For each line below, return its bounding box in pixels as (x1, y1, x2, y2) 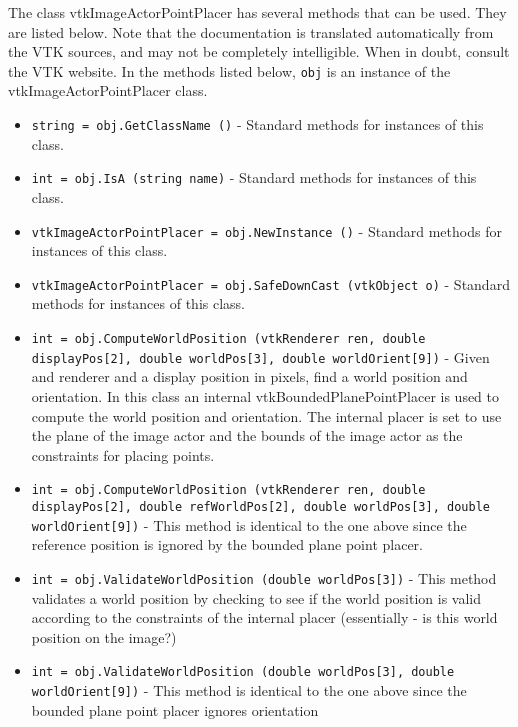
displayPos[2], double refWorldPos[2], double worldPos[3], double (31, 499, 490, 514)
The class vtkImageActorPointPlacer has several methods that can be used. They (8, 2, 507, 22)
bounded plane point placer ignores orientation (31, 699, 319, 720)
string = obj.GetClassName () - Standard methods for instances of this (31, 114, 484, 135)
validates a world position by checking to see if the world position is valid (31, 587, 482, 608)
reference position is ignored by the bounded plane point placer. (31, 534, 423, 555)
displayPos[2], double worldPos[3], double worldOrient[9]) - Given (31, 346, 490, 367)
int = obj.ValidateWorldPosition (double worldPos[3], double (31, 665, 455, 680)
